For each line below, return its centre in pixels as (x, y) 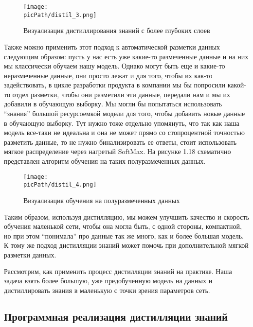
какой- (237, 85)
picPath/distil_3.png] (60, 15)
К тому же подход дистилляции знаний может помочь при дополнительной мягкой (126, 245)
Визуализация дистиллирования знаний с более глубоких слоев (117, 30)
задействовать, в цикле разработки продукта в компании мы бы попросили (115, 85)
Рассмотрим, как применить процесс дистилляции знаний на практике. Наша (118, 271)
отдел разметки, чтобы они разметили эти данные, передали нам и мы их (121, 94)
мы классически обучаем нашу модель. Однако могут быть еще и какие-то (115, 66)
